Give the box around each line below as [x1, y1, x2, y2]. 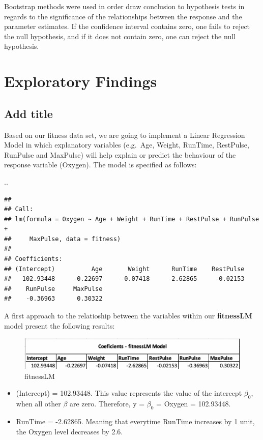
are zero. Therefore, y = [70, 398, 145, 409]
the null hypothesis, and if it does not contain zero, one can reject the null [4, 31, 236, 41]
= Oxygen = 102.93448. [156, 398, 231, 409]
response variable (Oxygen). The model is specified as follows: [4, 159, 197, 170]
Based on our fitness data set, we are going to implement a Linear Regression [4, 129, 245, 140]
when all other [16, 398, 61, 409]
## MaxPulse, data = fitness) [4, 235, 121, 243]
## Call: [4, 206, 34, 213]
